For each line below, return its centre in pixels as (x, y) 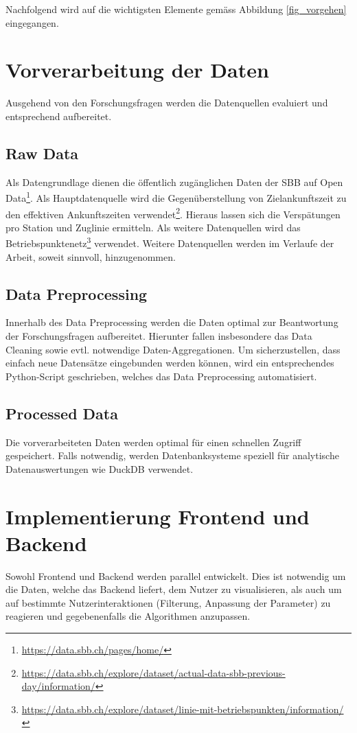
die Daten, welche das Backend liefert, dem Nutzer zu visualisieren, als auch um (174, 589)
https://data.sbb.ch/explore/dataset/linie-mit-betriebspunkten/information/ (183, 709)
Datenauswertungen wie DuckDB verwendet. (100, 468)
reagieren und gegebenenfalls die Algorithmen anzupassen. (128, 616)
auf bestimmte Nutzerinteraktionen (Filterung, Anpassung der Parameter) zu (168, 602)
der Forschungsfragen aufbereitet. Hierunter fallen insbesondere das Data (159, 336)
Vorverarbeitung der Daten (137, 70)
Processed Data (62, 413)
